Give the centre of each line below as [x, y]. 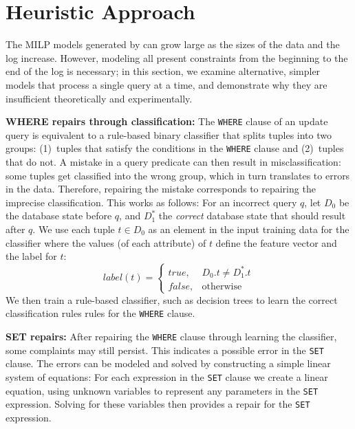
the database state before [59, 216]
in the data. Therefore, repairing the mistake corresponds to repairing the [161, 189]
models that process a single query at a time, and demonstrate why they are [166, 84]
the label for [31, 256]
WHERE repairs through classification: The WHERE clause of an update [167, 121]
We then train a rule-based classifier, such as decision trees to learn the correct [172, 299]
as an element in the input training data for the [249, 229]
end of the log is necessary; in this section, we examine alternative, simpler [163, 71]
